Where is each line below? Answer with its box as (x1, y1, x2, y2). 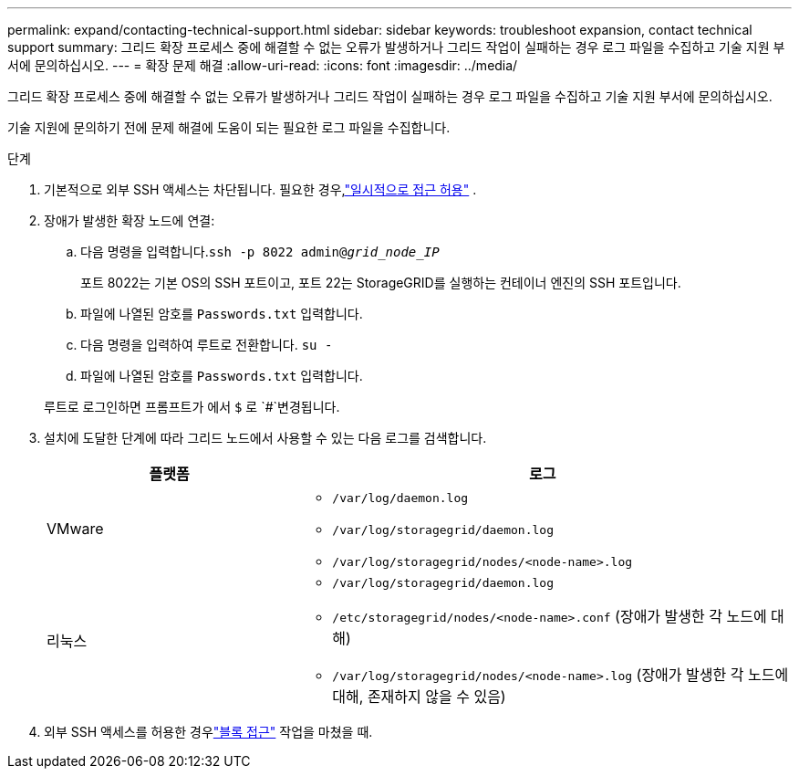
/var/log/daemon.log (332, 491, 469, 505)
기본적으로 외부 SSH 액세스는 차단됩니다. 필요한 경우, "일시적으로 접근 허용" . (44, 182, 477, 197)
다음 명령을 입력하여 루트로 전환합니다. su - (80, 337, 333, 352)
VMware (47, 519, 104, 538)
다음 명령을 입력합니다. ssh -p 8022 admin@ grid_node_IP (80, 244, 440, 259)
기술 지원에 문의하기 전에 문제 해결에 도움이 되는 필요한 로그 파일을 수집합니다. (7, 120, 451, 135)
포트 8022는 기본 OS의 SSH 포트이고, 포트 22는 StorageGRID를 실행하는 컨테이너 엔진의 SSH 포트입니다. (80, 275, 681, 290)
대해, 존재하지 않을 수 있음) (332, 687, 506, 706)
